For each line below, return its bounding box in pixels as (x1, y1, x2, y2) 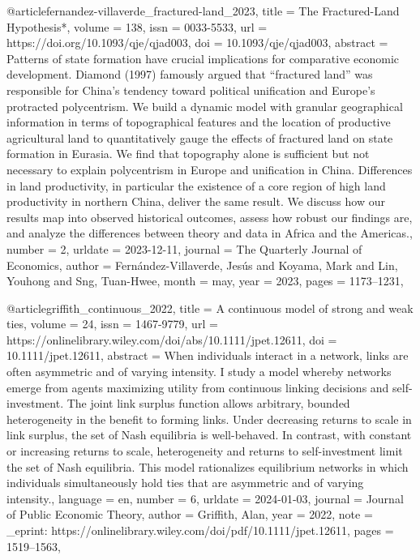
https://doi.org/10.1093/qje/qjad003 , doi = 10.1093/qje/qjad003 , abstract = (6, 34, 388, 51)
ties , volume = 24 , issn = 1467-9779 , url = (6, 315, 218, 332)
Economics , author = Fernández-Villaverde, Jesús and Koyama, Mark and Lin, (6, 256, 398, 273)
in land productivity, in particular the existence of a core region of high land (6, 177, 386, 194)
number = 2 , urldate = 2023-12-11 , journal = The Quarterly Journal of (6, 240, 362, 257)
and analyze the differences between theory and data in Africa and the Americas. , (6, 224, 413, 242)
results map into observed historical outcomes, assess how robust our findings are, (6, 208, 413, 225)
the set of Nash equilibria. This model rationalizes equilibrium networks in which (6, 458, 409, 475)
